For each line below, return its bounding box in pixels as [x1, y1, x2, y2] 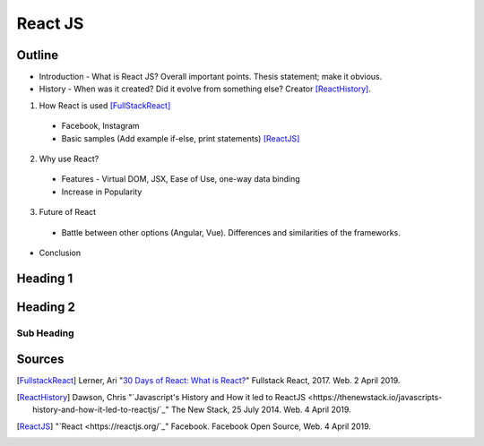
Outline [16, 47, 58, 63]
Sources [16, 352, 65, 367]
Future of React [39, 207, 97, 218]
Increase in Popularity [61, 186, 143, 197]
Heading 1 [16, 270, 73, 286]
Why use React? [39, 153, 99, 165]
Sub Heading [16, 327, 74, 339]
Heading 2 [16, 299, 76, 314]
